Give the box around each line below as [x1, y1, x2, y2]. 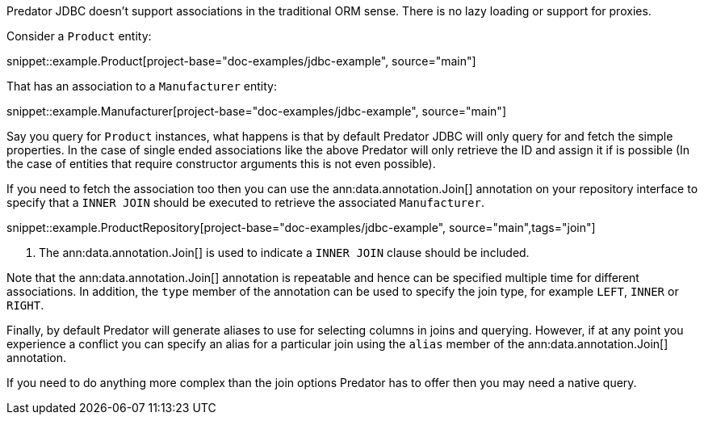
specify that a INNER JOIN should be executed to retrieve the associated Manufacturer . [6, 196, 484, 209]
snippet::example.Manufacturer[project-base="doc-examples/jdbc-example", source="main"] [6, 104, 506, 118]
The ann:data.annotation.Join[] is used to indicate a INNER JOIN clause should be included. [39, 246, 530, 259]
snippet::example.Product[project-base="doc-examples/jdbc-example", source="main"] [6, 54, 476, 68]
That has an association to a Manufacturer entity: [6, 79, 277, 93]
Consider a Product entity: [6, 29, 152, 43]
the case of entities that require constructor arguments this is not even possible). [6, 157, 436, 171]
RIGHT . [6, 298, 44, 312]
